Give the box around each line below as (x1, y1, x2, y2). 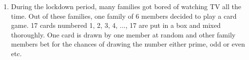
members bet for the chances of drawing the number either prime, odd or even (11, 39, 245, 49)
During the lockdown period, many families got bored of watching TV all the (11, 1, 241, 11)
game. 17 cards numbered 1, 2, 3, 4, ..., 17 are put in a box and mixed (11, 20, 221, 30)
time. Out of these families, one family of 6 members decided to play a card (11, 11, 237, 21)
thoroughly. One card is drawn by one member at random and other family (11, 29, 236, 39)
